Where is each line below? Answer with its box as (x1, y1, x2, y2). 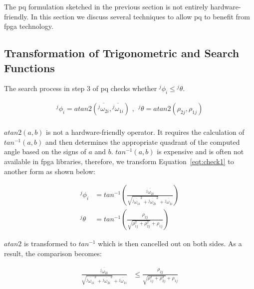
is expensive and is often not (157, 146, 244, 157)
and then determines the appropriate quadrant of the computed (45, 136, 240, 147)
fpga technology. (4, 21, 53, 31)
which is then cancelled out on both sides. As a (98, 238, 242, 249)
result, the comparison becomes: (4, 248, 102, 258)
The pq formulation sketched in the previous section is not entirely (4, 1, 208, 11)
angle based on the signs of (4, 146, 86, 157)
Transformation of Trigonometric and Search (4, 45, 240, 61)
